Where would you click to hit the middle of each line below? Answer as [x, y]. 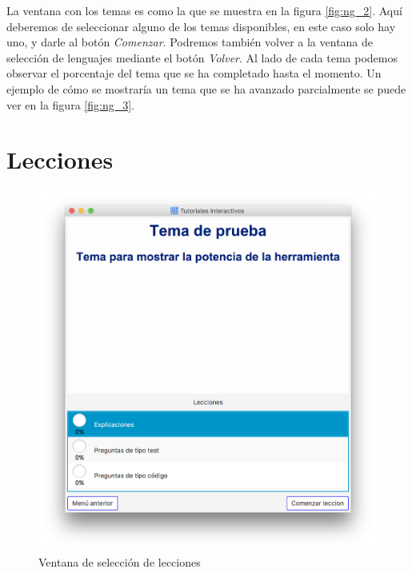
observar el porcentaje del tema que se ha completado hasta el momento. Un [194, 73]
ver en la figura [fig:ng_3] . [70, 104]
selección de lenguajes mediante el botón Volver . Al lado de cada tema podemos [202, 57]
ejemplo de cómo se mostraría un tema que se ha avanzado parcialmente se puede [206, 88]
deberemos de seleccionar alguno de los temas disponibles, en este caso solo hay [201, 26]
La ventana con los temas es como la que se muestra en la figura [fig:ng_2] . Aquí [204, 10]
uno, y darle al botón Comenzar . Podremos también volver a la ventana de [190, 42]
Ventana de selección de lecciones [120, 561]
